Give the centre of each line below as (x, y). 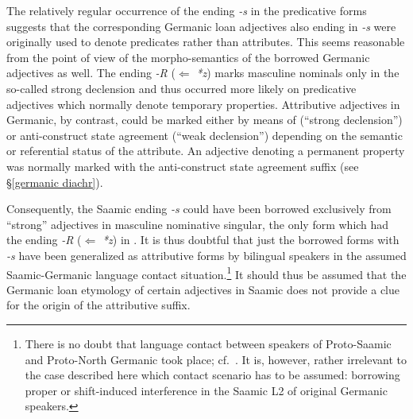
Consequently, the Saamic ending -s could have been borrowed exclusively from (199, 209)
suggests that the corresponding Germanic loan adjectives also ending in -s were (201, 26)
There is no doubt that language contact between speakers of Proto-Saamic (208, 343)
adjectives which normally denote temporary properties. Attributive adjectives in (203, 104)
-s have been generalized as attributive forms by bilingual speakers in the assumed (206, 255)
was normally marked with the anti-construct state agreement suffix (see (183, 166)
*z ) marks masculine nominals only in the (298, 73)
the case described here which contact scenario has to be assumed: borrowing (212, 375)
